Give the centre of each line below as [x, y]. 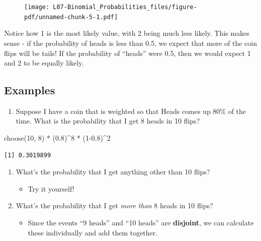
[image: [37, 7]
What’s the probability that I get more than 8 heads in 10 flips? [114, 205]
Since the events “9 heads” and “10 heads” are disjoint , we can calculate [141, 223]
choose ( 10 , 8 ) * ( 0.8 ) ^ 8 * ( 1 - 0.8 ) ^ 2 [57, 138]
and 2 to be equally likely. [44, 63]
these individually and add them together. [93, 232]
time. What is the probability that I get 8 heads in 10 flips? [108, 121]
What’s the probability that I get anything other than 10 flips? [113, 172]
